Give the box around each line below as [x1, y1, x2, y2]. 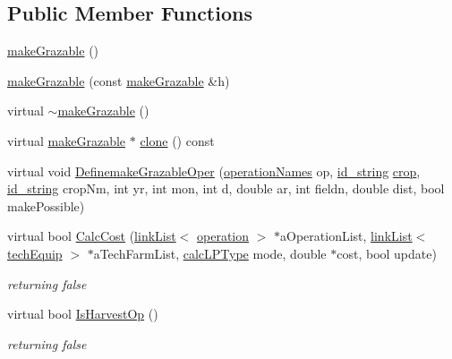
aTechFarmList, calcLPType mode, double [93, 244, 327, 262]
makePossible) [7, 196, 85, 215]
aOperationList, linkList [280, 227, 413, 245]
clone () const [140, 131, 215, 150]
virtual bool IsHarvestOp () [7, 304, 158, 323]
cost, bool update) [337, 244, 437, 262]
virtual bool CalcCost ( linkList [7, 227, 176, 245]
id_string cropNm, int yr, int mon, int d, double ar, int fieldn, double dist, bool [7, 179, 445, 198]
